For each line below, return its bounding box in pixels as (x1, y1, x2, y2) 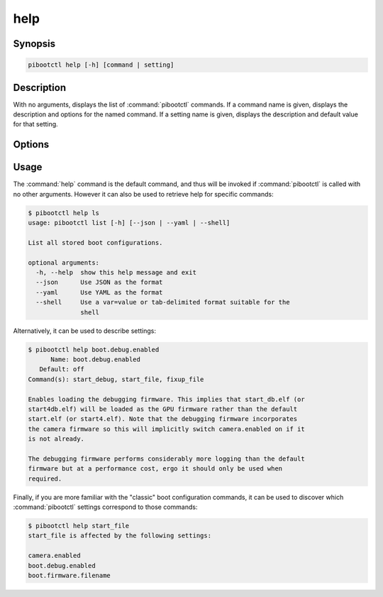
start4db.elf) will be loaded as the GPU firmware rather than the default (28, 405, 298, 413)
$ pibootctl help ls (28, 209, 99, 217)
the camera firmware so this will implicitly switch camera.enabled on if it (28, 425, 305, 433)
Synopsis (13, 38, 56, 50)
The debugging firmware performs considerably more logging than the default (28, 454, 305, 463)
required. (28, 474, 62, 483)
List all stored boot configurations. (28, 239, 163, 246)
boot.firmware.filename (28, 571, 111, 579)
